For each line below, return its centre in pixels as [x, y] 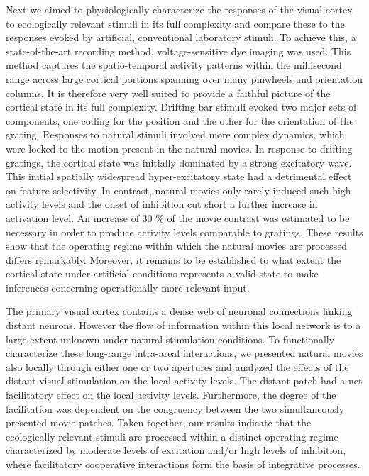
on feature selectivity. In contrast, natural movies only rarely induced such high [178, 190]
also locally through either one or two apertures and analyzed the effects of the [177, 366]
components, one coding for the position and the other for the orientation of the [180, 120]
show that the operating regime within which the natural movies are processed [177, 246]
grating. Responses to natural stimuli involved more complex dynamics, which [175, 134]
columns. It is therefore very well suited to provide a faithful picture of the [168, 93]
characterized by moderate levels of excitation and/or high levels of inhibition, [176, 450]
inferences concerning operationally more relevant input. [128, 287]
